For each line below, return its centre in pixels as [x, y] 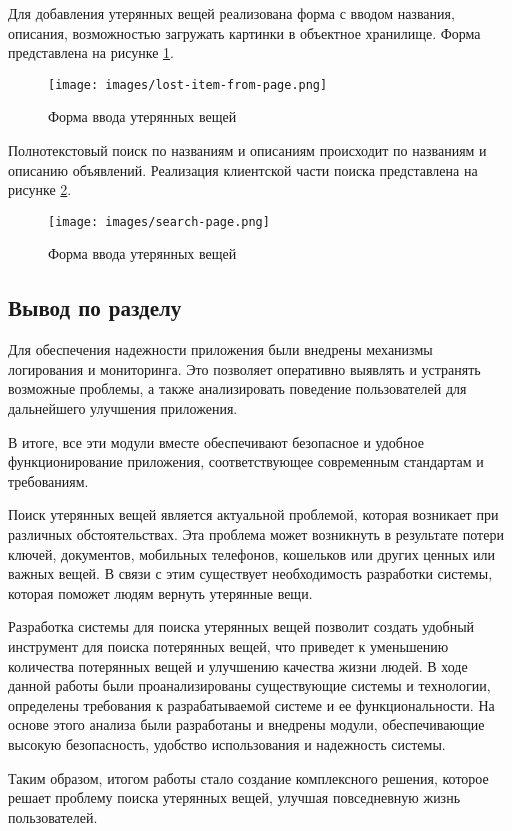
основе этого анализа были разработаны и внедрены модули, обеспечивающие [246, 724]
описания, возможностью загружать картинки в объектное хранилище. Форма [244, 32]
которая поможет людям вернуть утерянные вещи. [160, 592]
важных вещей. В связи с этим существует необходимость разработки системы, [250, 573]
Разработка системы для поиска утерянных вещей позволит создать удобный [241, 626]
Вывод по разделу [95, 307]
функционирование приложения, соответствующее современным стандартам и [246, 461]
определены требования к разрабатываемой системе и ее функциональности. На [251, 704]
